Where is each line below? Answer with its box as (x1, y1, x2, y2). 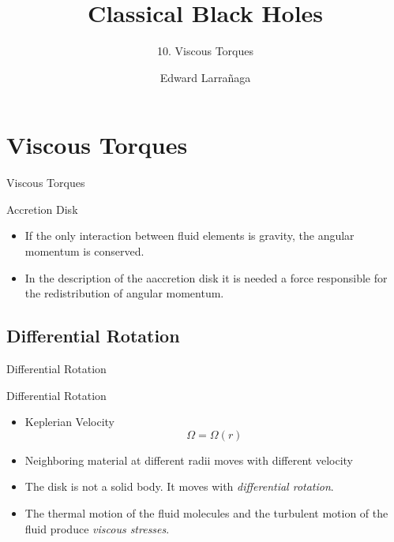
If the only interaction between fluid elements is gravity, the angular (24, 227, 355, 244)
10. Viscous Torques (157, 43, 253, 59)
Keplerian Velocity (24, 413, 115, 430)
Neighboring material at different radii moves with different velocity (24, 451, 354, 468)
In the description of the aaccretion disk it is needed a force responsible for (24, 269, 388, 286)
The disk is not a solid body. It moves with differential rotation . (24, 478, 334, 495)
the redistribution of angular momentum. (24, 285, 224, 301)
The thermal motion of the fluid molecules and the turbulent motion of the (24, 504, 388, 521)
